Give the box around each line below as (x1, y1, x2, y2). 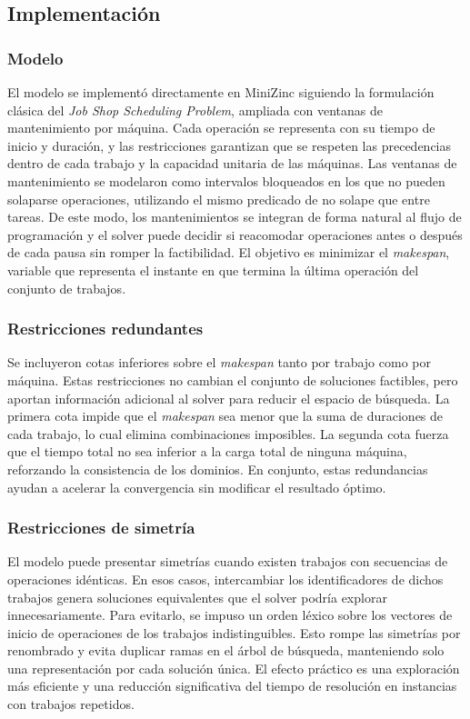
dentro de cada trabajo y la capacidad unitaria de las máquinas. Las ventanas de (7, 154, 457, 173)
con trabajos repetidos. (7, 694, 135, 714)
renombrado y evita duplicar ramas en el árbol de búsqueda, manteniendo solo (7, 641, 445, 660)
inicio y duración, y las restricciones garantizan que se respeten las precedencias (7, 135, 452, 155)
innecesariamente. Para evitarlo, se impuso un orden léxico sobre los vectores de (7, 605, 453, 624)
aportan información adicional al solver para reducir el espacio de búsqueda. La (7, 388, 450, 407)
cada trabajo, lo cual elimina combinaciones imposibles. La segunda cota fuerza (7, 424, 449, 443)
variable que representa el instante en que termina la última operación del (7, 260, 419, 279)
